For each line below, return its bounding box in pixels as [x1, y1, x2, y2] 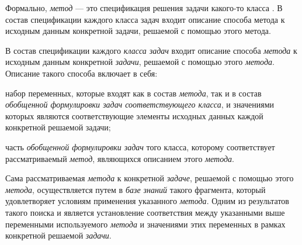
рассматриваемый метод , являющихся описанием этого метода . [5, 152, 234, 164]
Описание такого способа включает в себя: [5, 67, 158, 79]
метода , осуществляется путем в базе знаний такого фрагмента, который [5, 183, 266, 195]
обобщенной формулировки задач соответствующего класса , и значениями [5, 98, 275, 111]
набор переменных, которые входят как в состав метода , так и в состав [5, 87, 262, 99]
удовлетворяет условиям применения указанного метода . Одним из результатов [5, 195, 289, 207]
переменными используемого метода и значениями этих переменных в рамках [5, 218, 286, 230]
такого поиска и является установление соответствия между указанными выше [5, 206, 285, 218]
